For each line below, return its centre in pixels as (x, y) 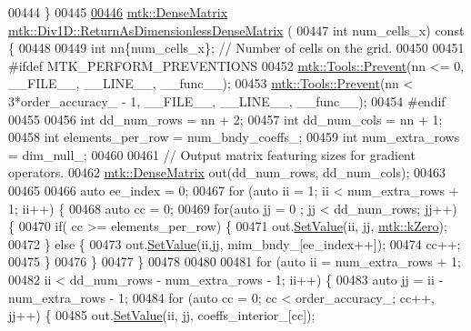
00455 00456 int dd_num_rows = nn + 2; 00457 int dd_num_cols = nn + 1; (225, 119)
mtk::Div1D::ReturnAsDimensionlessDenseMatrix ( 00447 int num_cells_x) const (236, 30)
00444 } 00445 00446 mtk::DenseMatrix (118, 12)
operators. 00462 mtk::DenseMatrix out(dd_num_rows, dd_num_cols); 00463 (227, 172)
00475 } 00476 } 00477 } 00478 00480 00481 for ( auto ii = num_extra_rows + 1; (235, 261)
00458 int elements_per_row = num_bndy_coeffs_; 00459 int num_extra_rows (234, 137)
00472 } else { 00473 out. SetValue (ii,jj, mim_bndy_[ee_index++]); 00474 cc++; (235, 243)
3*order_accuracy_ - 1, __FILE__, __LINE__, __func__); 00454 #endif (227, 100)
